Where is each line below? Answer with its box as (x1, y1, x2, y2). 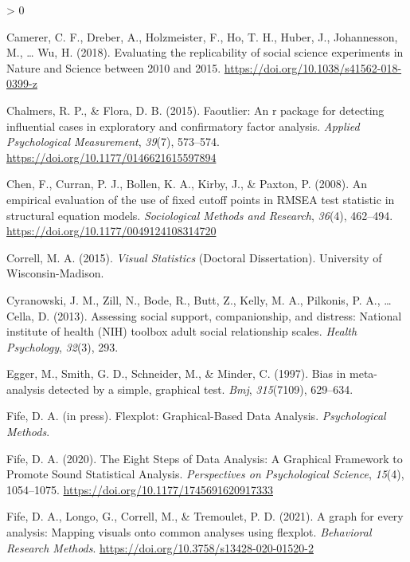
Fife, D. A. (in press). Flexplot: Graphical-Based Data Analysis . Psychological (6, 407, 386, 424)
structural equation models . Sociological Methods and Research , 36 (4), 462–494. (6, 206, 393, 223)
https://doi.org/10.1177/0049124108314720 (6, 222, 217, 239)
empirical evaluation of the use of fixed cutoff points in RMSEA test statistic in (6, 191, 395, 207)
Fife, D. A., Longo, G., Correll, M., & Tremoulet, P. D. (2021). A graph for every (6, 508, 404, 525)
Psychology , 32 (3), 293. (6, 338, 119, 355)
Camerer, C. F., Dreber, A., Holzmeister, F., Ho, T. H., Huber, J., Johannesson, (6, 28, 398, 45)
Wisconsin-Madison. (6, 265, 104, 281)
